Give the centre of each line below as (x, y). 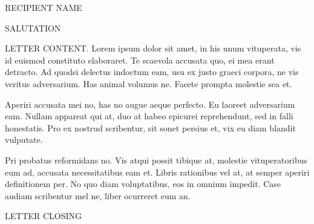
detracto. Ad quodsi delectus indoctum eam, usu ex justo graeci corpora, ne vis (152, 72)
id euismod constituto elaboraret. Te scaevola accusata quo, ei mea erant (140, 60)
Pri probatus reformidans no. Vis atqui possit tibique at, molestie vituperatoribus (156, 160)
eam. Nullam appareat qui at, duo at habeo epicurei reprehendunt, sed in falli (149, 116)
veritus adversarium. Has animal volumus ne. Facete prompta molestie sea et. (149, 83)
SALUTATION (33, 28)
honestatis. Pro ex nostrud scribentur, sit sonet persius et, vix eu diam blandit (150, 127)
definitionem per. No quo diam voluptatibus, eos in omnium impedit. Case (143, 184)
